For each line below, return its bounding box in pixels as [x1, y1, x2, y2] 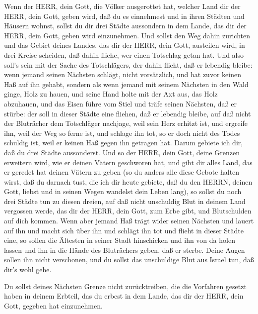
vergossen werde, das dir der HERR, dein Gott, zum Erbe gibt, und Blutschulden [4, 206, 252, 216]
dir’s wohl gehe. [4, 264, 52, 275]
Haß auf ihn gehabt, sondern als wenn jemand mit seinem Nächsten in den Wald [4, 79, 249, 89]
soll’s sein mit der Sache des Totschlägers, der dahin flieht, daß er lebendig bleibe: [4, 59, 253, 70]
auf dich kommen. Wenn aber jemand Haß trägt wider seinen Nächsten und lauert [4, 215, 254, 226]
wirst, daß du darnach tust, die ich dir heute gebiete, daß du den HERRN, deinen [4, 176, 253, 187]
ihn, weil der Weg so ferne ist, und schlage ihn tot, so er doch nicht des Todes [4, 127, 240, 138]
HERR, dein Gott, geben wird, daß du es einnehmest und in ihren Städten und [4, 10, 245, 21]
